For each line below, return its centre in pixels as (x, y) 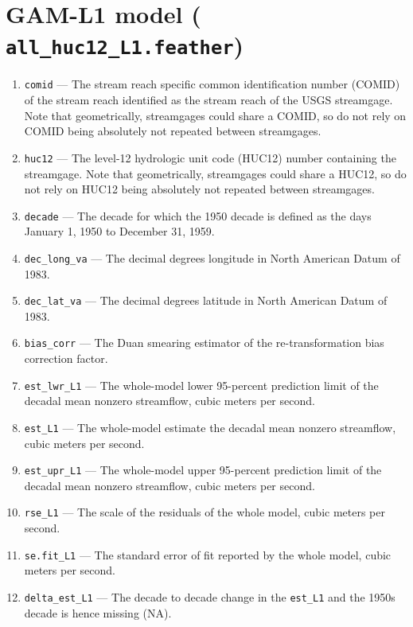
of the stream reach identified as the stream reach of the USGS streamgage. (208, 100)
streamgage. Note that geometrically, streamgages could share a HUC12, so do (215, 173)
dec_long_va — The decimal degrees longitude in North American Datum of (212, 257)
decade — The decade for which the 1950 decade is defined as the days (198, 215)
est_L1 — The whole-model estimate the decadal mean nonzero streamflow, (210, 427)
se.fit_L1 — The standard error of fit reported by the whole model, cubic (208, 554)
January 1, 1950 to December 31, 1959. (119, 231)
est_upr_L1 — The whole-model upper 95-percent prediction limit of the (203, 470)
